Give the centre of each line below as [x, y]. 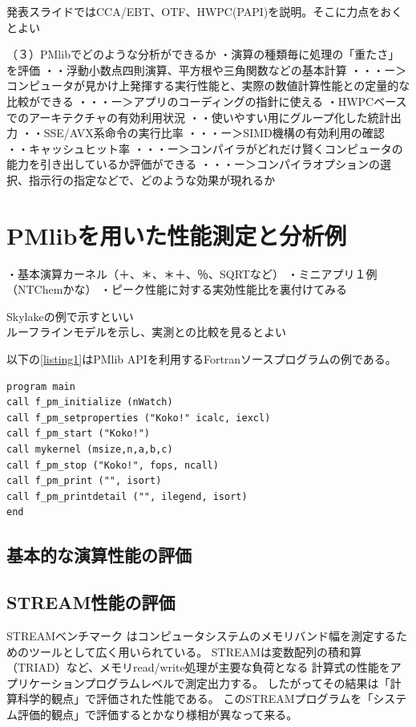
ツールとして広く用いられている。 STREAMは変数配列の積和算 [195, 651]
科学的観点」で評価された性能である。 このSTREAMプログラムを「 [195, 699]
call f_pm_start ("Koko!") [78, 434]
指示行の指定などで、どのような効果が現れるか [152, 179]
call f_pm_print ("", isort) [84, 481]
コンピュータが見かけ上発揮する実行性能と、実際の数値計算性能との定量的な [208, 85]
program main [41, 386]
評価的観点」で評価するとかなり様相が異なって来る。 [158, 714]
